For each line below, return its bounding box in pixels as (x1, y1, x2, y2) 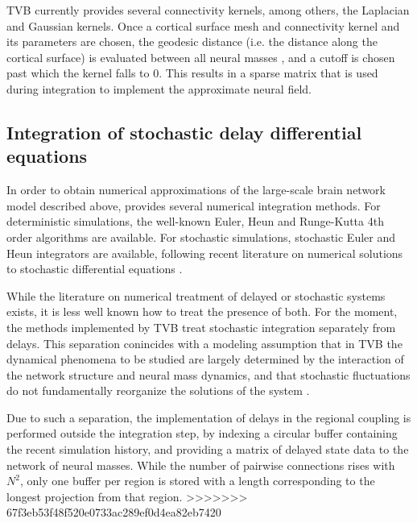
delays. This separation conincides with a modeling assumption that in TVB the (6, 334, 403, 351)
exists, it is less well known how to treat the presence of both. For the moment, (6, 303, 398, 320)
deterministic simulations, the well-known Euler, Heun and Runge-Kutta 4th (6, 213, 384, 230)
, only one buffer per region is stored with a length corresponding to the (19, 472, 375, 489)
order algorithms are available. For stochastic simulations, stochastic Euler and (6, 228, 395, 245)
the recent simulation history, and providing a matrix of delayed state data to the (6, 441, 409, 458)
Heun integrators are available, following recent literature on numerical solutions (6, 244, 403, 261)
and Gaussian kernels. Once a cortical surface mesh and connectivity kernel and (6, 17, 400, 34)
